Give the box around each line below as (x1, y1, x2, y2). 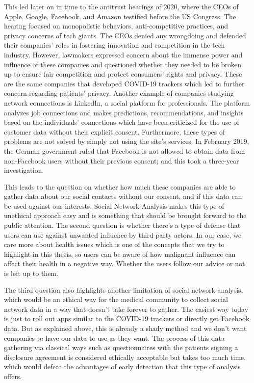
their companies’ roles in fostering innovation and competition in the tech (4, 40, 225, 50)
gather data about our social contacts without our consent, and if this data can (4, 191, 242, 201)
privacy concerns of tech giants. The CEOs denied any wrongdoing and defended (4, 30, 246, 40)
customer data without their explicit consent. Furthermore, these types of (4, 126, 225, 137)
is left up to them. (4, 268, 58, 278)
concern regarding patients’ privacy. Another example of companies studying (4, 88, 234, 98)
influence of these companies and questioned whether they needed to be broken (4, 59, 242, 69)
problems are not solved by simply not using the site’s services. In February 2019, (4, 136, 249, 146)
